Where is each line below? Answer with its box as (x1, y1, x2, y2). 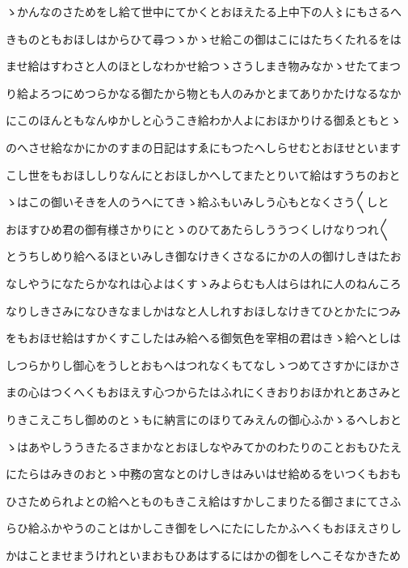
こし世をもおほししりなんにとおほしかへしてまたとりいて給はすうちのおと (6, 166, 401, 183)
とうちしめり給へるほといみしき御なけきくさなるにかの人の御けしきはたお (6, 248, 402, 265)
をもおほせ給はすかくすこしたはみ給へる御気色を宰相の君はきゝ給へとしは (6, 329, 402, 346)
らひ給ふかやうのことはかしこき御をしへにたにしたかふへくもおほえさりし (6, 519, 402, 536)
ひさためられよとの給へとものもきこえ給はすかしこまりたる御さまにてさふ (6, 492, 402, 509)
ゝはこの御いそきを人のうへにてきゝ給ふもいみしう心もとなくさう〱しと (6, 193, 389, 210)
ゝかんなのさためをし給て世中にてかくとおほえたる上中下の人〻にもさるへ (6, 3, 402, 19)
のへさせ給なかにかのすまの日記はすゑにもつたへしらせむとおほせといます (6, 138, 402, 155)
